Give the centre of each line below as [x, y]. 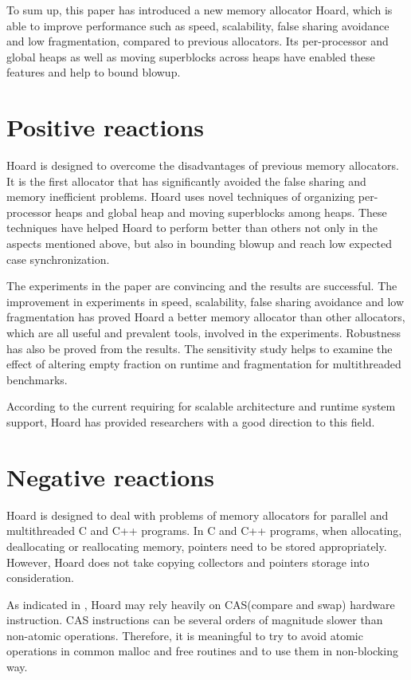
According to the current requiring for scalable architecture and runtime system [201, 406]
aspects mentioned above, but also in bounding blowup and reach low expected [200, 244]
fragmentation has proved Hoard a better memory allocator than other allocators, [206, 317]
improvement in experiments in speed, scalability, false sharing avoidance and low [205, 301]
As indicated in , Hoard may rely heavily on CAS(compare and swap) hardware [201, 604]
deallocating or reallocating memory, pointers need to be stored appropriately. [197, 546]
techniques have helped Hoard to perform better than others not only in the [192, 228]
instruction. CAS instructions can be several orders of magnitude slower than [195, 620]
